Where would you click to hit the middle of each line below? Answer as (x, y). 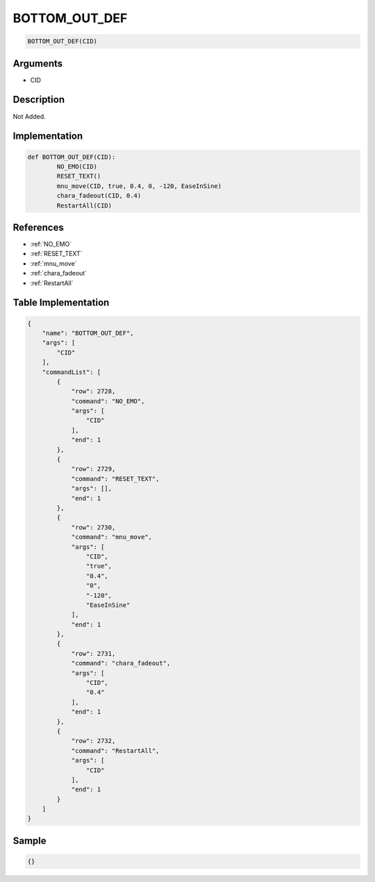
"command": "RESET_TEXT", (115, 478)
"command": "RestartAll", (115, 750)
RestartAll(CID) (84, 205)
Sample (30, 841)
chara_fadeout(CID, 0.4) (99, 196)
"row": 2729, (93, 469)
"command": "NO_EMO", (108, 401)
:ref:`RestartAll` (52, 283)
